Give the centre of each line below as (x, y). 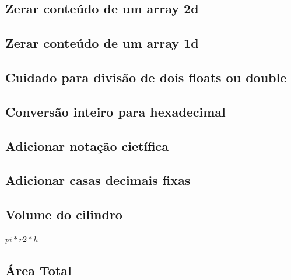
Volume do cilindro (64, 214)
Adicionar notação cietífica (87, 146)
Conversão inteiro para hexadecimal (115, 111)
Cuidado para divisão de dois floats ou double (146, 77)
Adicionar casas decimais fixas (98, 180)
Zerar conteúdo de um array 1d (102, 43)
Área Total (38, 270)
